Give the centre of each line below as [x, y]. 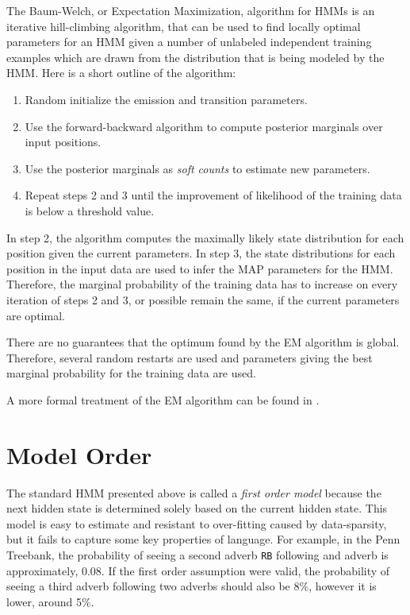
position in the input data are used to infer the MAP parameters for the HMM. [200, 268]
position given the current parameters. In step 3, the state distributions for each [201, 253]
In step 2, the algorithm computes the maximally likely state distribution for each [205, 237]
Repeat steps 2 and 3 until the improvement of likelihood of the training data [213, 195]
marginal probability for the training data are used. [131, 373]
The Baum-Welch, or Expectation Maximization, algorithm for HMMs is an [191, 10]
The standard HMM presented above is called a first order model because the [194, 492]
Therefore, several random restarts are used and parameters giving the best [190, 357]
